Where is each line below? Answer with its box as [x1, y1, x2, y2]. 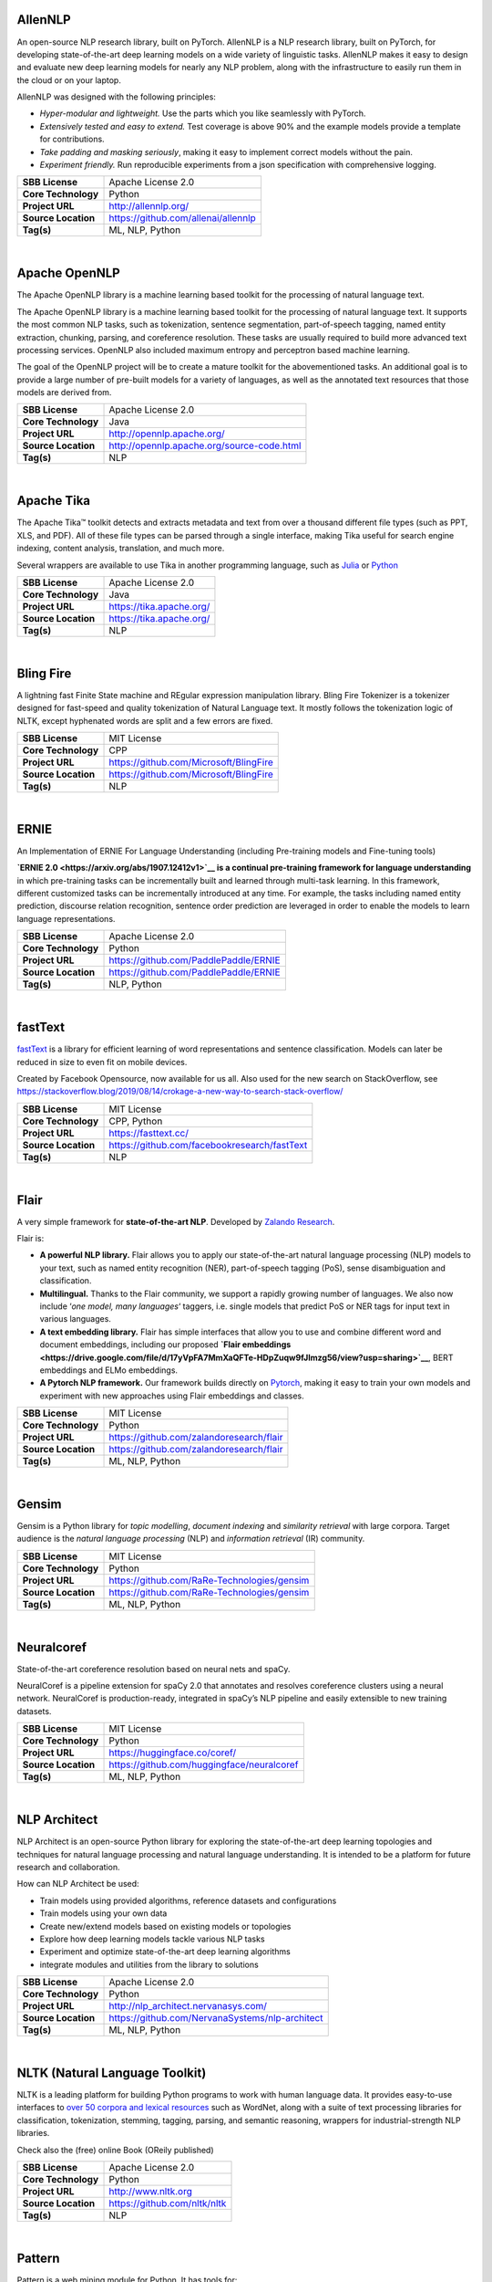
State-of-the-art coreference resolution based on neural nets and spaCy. [16, 1663, 291, 1674]
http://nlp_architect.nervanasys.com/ [108, 2000, 268, 2013]
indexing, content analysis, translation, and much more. [16, 543, 225, 554]
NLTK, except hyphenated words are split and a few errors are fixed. [16, 715, 273, 726]
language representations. [16, 913, 116, 924]
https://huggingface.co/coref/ [108, 1746, 237, 1759]
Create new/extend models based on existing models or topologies [39, 1921, 292, 1931]
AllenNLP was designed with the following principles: [16, 91, 216, 102]
